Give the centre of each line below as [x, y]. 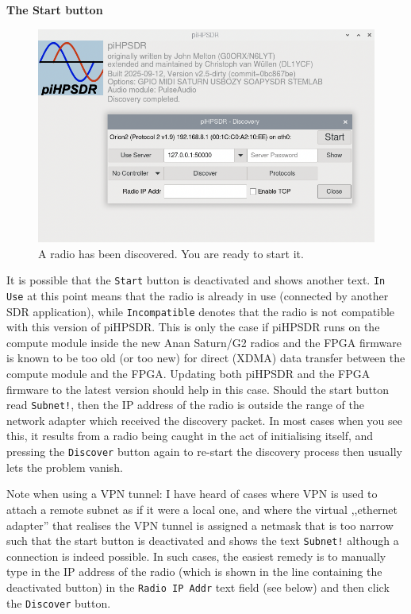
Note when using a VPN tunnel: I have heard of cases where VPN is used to [192, 494]
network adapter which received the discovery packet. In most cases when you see [204, 420]
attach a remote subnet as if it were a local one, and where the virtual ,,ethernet [202, 509]
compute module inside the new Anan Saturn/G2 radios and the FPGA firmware [204, 342]
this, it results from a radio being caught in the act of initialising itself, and [190, 436]
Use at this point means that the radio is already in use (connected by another [198, 295]
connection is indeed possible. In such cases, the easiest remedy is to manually [196, 556]
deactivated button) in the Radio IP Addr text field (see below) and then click [198, 587]
